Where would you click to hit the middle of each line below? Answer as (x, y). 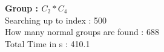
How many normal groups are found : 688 (82, 32)
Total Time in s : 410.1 (48, 43)
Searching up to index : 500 (56, 20)
